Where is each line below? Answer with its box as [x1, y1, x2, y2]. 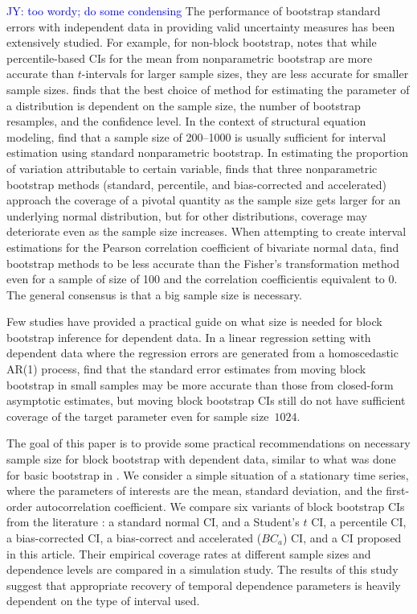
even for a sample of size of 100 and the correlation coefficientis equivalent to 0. [6, 270, 398, 287]
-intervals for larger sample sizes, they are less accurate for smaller [81, 65, 409, 82]
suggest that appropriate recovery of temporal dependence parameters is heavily [6, 576, 401, 593]
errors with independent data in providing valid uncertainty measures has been [6, 18, 395, 35]
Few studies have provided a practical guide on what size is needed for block [6, 313, 382, 330]
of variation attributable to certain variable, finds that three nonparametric [6, 159, 378, 176]
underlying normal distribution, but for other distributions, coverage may [6, 207, 367, 224]
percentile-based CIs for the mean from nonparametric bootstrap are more [6, 49, 373, 66]
